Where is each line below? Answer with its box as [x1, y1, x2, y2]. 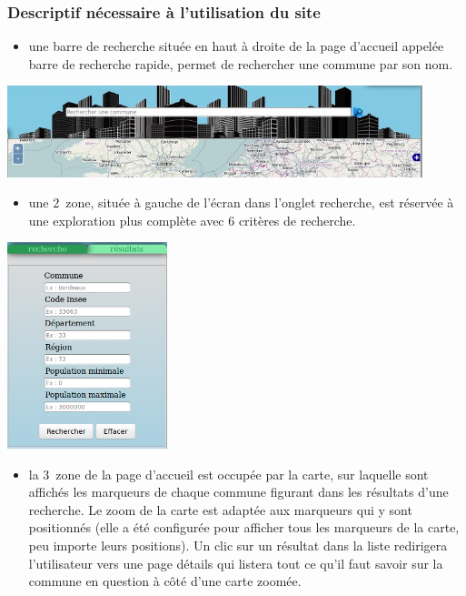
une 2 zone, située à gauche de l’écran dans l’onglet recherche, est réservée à [28, 193, 454, 212]
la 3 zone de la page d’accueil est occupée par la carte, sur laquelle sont [28, 464, 429, 483]
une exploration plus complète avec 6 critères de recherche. [28, 210, 356, 229]
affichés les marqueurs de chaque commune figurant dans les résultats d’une [28, 482, 449, 501]
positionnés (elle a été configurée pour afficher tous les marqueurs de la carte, [28, 518, 460, 537]
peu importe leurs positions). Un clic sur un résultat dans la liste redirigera [28, 536, 448, 555]
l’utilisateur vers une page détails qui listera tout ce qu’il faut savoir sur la [28, 553, 443, 572]
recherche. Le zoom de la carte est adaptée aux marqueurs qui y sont [28, 500, 412, 519]
